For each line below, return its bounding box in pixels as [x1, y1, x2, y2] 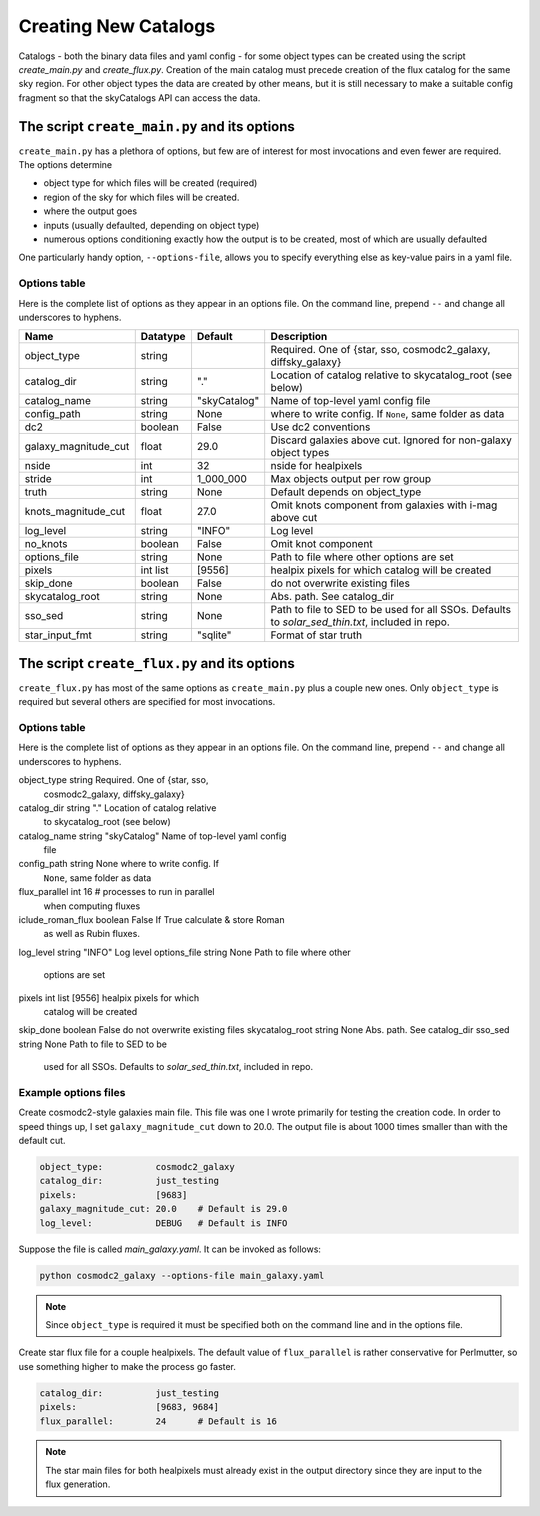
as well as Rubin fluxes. [43, 928, 140, 940]
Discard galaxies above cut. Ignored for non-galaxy [270, 433, 512, 447]
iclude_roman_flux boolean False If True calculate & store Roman [18, 914, 285, 926]
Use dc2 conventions [270, 420, 371, 434]
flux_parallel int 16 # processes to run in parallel [18, 886, 215, 898]
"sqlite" [196, 628, 232, 642]
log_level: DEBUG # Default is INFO [39, 1217, 288, 1229]
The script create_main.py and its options [18, 118, 295, 135]
